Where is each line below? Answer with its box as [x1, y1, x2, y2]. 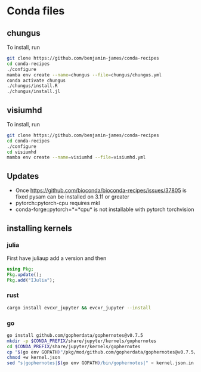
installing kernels [7, 223, 72, 233]
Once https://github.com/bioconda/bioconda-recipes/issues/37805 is [15, 187, 187, 194]
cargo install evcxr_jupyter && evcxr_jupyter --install [7, 305, 151, 311]
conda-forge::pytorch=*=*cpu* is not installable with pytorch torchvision [15, 206, 194, 213]
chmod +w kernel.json [7, 355, 61, 361]
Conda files [7, 4, 65, 18]
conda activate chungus [7, 77, 66, 83]
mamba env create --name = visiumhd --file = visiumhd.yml [7, 154, 146, 160]
